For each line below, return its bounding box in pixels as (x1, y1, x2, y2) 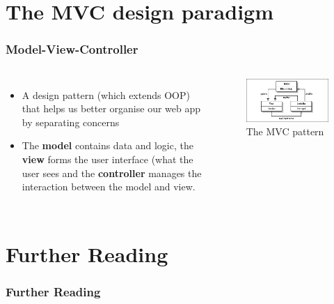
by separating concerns (22, 114, 120, 129)
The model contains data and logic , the (22, 138, 193, 153)
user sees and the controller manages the (22, 165, 202, 180)
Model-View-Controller (6, 40, 138, 58)
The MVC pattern (246, 124, 324, 139)
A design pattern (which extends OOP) (22, 87, 190, 102)
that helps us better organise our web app (22, 101, 201, 116)
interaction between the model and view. (22, 179, 196, 194)
